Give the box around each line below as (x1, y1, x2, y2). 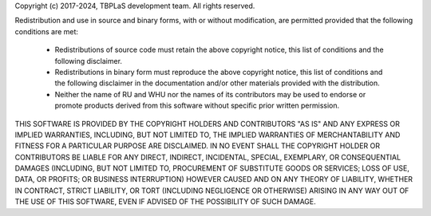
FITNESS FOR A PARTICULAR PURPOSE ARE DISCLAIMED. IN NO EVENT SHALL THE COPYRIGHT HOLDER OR (14, 141, 381, 151)
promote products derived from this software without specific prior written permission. (54, 100, 340, 111)
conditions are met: (14, 26, 79, 36)
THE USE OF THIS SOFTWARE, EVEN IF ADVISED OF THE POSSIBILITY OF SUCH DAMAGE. (14, 197, 317, 206)
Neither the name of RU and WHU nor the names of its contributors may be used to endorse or (54, 89, 366, 99)
